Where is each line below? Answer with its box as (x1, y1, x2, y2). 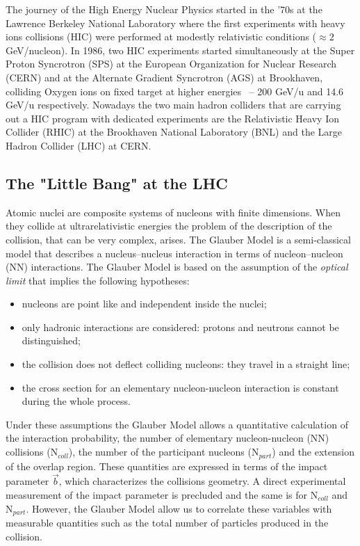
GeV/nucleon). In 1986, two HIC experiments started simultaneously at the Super (6, 42, 355, 57)
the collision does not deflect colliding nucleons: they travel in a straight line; (22, 357, 350, 371)
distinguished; (22, 333, 81, 348)
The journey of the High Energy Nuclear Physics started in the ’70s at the (6, 2, 322, 16)
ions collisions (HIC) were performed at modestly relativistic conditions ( (6, 29, 317, 44)
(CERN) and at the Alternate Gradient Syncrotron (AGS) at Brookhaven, (6, 70, 323, 84)
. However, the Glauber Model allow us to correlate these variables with (26, 501, 332, 515)
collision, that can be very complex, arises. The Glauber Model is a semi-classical (6, 232, 351, 246)
